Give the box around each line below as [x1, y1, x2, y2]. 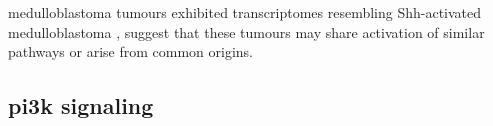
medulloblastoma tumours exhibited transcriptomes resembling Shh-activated [8, 2, 482, 22]
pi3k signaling [8, 90, 154, 121]
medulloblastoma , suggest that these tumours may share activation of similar [8, 21, 485, 42]
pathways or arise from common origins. [8, 41, 253, 62]
